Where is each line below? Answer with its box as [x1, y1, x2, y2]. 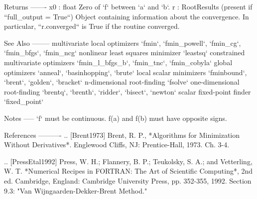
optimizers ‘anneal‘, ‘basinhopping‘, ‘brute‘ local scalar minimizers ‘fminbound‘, [4, 67, 247, 77]
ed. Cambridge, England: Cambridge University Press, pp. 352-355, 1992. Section [4, 175, 252, 186]
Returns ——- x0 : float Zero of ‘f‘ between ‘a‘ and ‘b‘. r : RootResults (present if [4, 1, 253, 11]
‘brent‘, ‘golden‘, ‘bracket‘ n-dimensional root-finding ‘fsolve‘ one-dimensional [4, 77, 240, 87]
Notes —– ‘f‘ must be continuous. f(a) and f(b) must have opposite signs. [4, 112, 227, 123]
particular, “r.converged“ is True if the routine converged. [4, 21, 180, 31]
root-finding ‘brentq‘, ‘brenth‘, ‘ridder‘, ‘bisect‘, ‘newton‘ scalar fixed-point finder [4, 86, 251, 97]
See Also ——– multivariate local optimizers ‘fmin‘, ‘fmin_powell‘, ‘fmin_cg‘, [4, 37, 241, 48]
